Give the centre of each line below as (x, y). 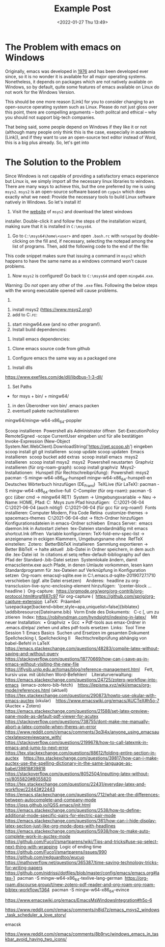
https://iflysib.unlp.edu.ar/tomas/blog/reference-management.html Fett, (79, 669)
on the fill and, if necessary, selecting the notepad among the (91, 241)
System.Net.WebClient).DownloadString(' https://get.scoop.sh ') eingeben (79, 446)
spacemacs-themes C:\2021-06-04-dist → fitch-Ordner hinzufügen (74, 518)
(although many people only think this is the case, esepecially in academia (80, 132)
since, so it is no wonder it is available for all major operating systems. (76, 76)
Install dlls (22, 367)
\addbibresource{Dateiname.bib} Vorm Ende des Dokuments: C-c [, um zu (82, 612)
